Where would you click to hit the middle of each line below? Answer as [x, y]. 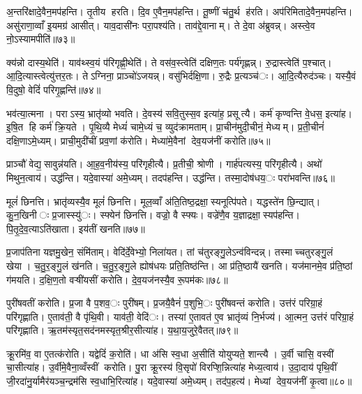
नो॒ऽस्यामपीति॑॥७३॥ [41, 39]
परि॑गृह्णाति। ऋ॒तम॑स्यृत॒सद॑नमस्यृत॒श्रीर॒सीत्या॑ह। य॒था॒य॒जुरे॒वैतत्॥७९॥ [122, 330]
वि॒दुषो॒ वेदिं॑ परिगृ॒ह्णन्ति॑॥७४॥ [54, 89]
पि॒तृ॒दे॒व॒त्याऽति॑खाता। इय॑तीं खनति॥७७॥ [76, 228]
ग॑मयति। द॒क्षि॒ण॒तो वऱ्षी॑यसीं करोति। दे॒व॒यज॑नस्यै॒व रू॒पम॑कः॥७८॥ [117, 279]
